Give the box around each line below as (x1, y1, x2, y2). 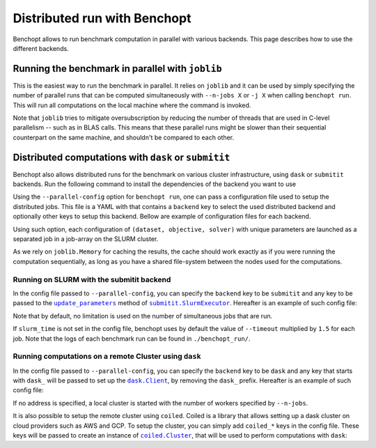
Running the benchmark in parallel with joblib (13, 63, 222, 75)
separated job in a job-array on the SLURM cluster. (13, 235, 159, 243)
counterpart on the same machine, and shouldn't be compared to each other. (13, 133, 235, 141)
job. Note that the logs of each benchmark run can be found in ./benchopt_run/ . (13, 334, 251, 343)
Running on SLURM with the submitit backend (13, 275, 171, 284)
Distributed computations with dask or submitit (13, 151, 230, 163)
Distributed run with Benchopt (13, 10, 191, 26)
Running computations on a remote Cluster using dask (13, 352, 201, 362)
